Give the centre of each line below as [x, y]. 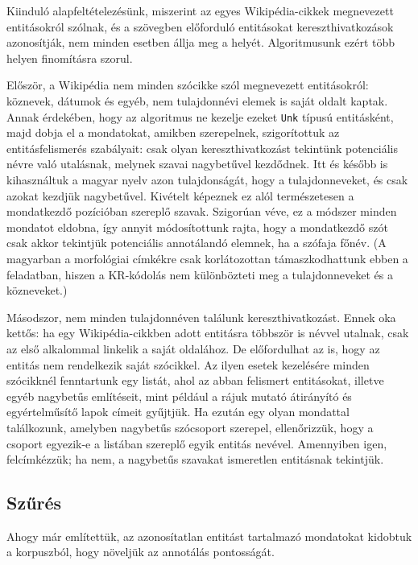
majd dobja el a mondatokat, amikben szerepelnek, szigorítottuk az [173, 132]
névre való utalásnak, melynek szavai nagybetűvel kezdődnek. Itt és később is [197, 164]
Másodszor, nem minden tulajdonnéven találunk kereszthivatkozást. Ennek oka [201, 317]
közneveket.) [37, 290]
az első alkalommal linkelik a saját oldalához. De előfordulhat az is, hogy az [193, 348]
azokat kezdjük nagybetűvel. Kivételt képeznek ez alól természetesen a [180, 195]
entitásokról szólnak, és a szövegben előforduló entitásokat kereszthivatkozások [200, 26]
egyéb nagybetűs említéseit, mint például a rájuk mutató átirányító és [179, 396]
